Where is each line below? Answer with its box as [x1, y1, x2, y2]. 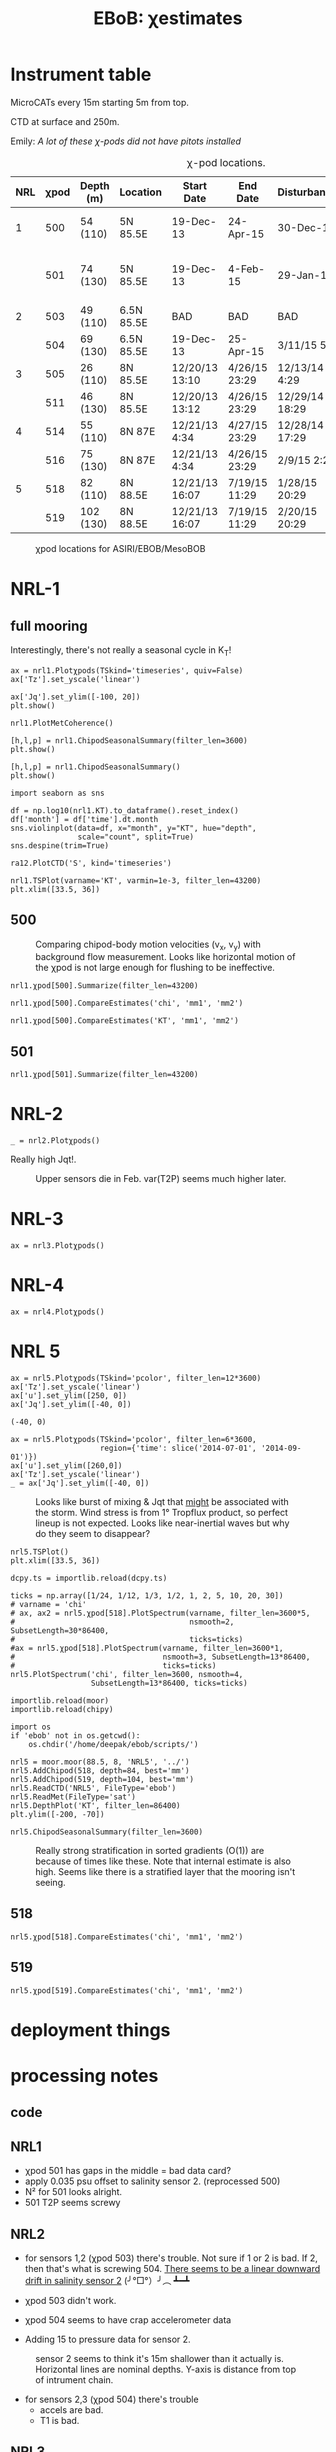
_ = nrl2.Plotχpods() [10, 1136, 101, 1146]
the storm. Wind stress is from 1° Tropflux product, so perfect [35, 1506, 288, 1518]
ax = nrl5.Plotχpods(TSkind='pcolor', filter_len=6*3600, [10, 1434, 257, 1444]
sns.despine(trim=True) [10, 840, 110, 851]
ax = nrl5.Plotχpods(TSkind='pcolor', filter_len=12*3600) [10, 1373, 262, 1383]
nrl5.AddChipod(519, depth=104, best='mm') [10, 1774, 195, 1784]
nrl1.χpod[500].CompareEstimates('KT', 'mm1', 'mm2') [10, 1016, 240, 1026]
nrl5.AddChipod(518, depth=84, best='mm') [10, 1765, 190, 1776]
